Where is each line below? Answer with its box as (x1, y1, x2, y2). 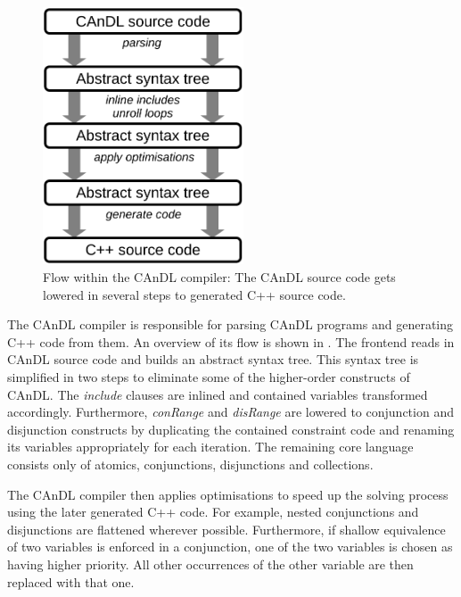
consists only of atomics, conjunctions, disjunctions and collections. (7, 455, 374, 473)
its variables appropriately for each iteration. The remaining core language (7, 437, 414, 456)
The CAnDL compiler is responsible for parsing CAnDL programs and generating (7, 315, 454, 334)
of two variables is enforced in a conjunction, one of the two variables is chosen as (7, 537, 453, 556)
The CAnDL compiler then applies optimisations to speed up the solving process (7, 485, 449, 503)
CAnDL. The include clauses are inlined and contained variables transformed (7, 385, 428, 403)
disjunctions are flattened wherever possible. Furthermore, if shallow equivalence (7, 519, 446, 538)
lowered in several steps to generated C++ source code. (43, 285, 346, 303)
